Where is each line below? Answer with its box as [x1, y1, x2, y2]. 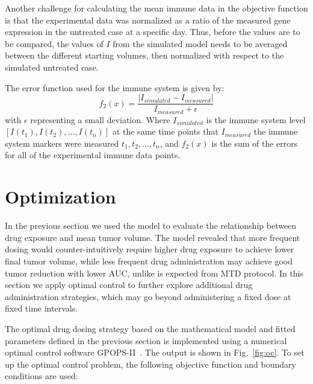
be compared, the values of [5, 37, 104, 50]
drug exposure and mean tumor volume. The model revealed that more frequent [5, 231, 300, 243]
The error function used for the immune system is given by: [5, 81, 225, 94]
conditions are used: [5, 370, 78, 382]
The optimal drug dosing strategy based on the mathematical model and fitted [5, 322, 296, 334]
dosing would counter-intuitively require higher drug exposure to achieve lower [5, 243, 294, 255]
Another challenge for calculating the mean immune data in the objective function [5, 2, 308, 14]
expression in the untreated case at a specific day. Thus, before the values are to [5, 25, 300, 38]
